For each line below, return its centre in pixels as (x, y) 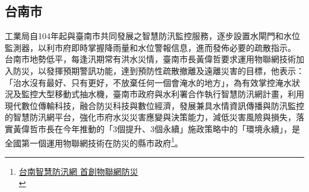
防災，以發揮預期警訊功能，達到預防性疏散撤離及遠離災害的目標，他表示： (158, 70)
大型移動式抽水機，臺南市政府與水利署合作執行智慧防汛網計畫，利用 (171, 94)
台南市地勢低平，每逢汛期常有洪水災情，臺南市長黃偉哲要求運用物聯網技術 (150, 59)
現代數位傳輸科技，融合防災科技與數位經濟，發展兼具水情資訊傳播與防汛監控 (154, 105)
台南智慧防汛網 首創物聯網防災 (78, 171)
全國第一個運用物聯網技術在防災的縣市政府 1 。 (94, 142)
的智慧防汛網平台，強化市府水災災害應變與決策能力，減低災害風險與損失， (150, 117)
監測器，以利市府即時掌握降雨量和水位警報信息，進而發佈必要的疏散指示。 (150, 47)
